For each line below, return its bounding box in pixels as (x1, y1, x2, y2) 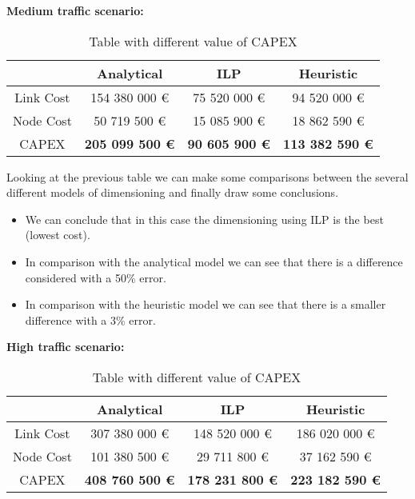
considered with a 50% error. (25, 269, 166, 285)
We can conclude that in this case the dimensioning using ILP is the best (25, 210, 384, 227)
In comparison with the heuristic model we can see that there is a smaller (25, 296, 386, 313)
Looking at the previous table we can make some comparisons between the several (6, 168, 409, 185)
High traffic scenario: (6, 338, 125, 355)
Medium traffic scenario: (6, 2, 144, 18)
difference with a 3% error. (25, 311, 156, 328)
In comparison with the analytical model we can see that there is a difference (25, 253, 403, 269)
